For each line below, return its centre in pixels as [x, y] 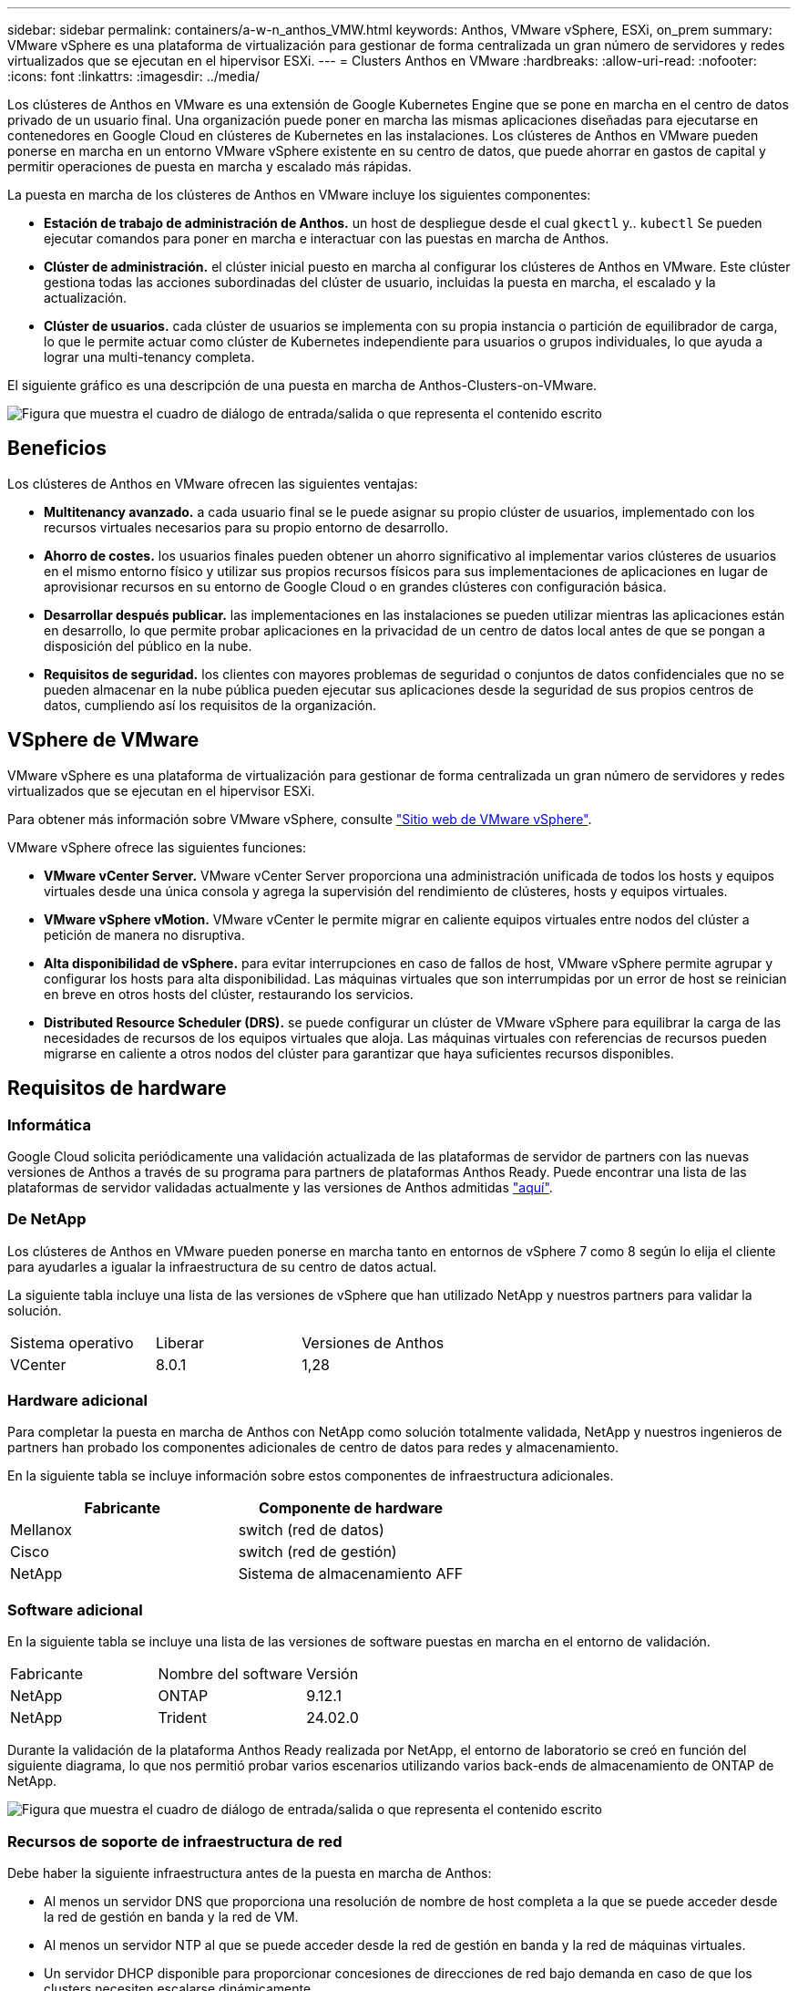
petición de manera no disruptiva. [144, 934]
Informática [49, 1124]
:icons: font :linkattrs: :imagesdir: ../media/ [134, 76]
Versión [332, 1674]
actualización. [86, 298]
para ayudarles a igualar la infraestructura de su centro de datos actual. [222, 1266]
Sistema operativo [72, 1342]
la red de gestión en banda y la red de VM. [171, 1916]
